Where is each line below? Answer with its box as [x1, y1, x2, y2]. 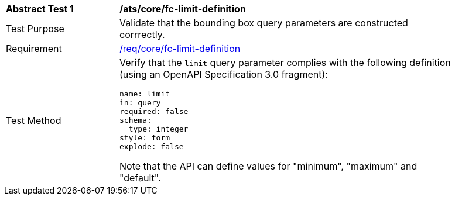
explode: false [119, 142, 184, 151]
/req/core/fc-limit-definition [119, 43, 241, 54]
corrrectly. [119, 29, 165, 40]
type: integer [128, 125, 189, 133]
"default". [119, 172, 161, 184]
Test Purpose [6, 23, 64, 35]
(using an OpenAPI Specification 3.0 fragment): [119, 68, 328, 80]
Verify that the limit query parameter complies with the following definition [119, 57, 451, 68]
